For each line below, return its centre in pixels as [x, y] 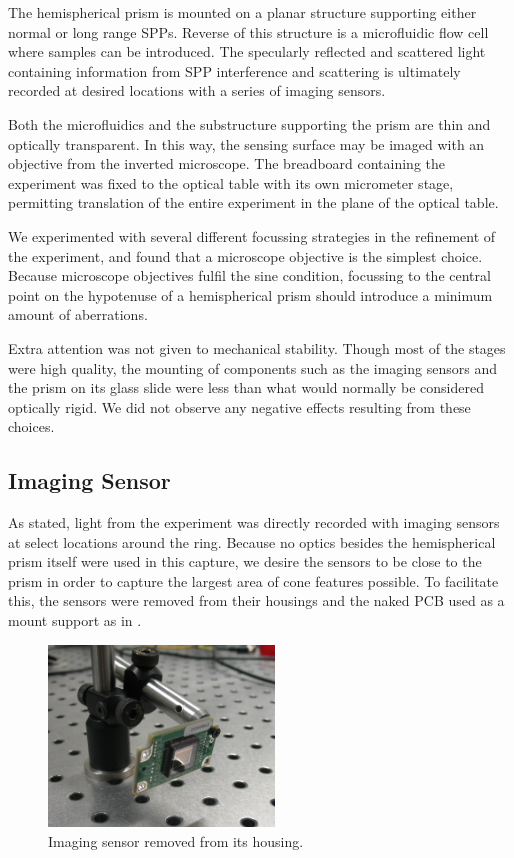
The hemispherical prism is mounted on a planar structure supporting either [242, 12]
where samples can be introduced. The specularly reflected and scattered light [247, 51]
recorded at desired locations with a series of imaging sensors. [197, 90]
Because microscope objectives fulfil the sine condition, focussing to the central [249, 275]
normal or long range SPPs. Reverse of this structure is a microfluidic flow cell [248, 31]
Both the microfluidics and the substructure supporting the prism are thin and [249, 123]
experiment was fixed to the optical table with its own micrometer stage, [231, 182]
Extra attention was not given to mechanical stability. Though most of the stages [257, 347]
